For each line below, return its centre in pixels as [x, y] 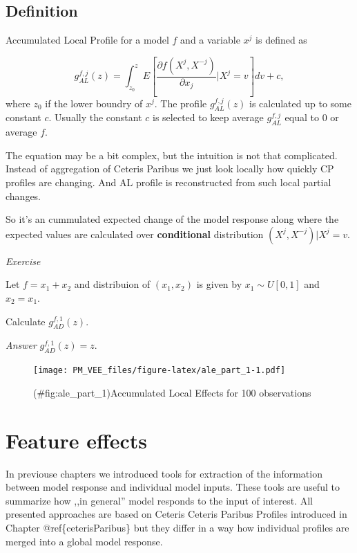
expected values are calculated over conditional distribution [135, 234]
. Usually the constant [95, 117]
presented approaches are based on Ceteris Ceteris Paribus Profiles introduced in [176, 514]
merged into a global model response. [84, 541]
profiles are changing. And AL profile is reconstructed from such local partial [168, 182]
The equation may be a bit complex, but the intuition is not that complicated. [172, 155]
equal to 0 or [312, 117]
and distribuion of [112, 284]
